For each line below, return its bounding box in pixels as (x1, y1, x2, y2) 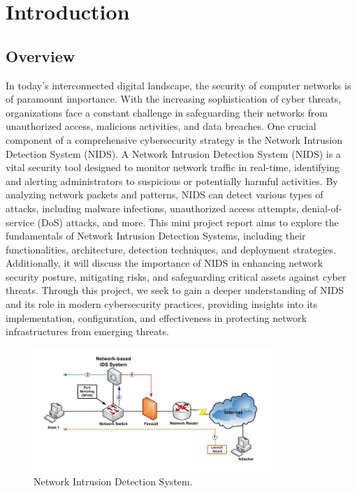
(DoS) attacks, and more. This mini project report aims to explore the (37, 214, 339, 229)
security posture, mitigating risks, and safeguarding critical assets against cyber (6, 269, 347, 284)
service (6, 214, 34, 229)
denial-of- (302, 200, 342, 215)
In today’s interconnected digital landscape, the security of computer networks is (6, 78, 351, 92)
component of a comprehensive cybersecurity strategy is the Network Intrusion (6, 132, 343, 147)
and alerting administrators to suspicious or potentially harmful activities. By (6, 173, 338, 188)
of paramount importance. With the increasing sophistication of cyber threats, (6, 91, 342, 106)
